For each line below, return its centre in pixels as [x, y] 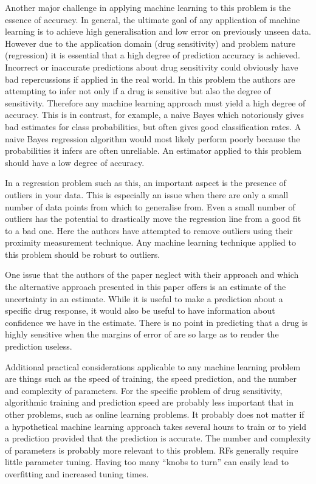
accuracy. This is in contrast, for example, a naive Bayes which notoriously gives [154, 115]
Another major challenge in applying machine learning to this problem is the [148, 7]
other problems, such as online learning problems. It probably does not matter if [155, 414]
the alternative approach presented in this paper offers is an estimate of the [146, 287]
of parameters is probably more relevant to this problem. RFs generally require [152, 450]
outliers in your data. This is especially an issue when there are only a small [147, 194]
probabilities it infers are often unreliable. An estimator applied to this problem [153, 150]
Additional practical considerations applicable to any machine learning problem [153, 366]
